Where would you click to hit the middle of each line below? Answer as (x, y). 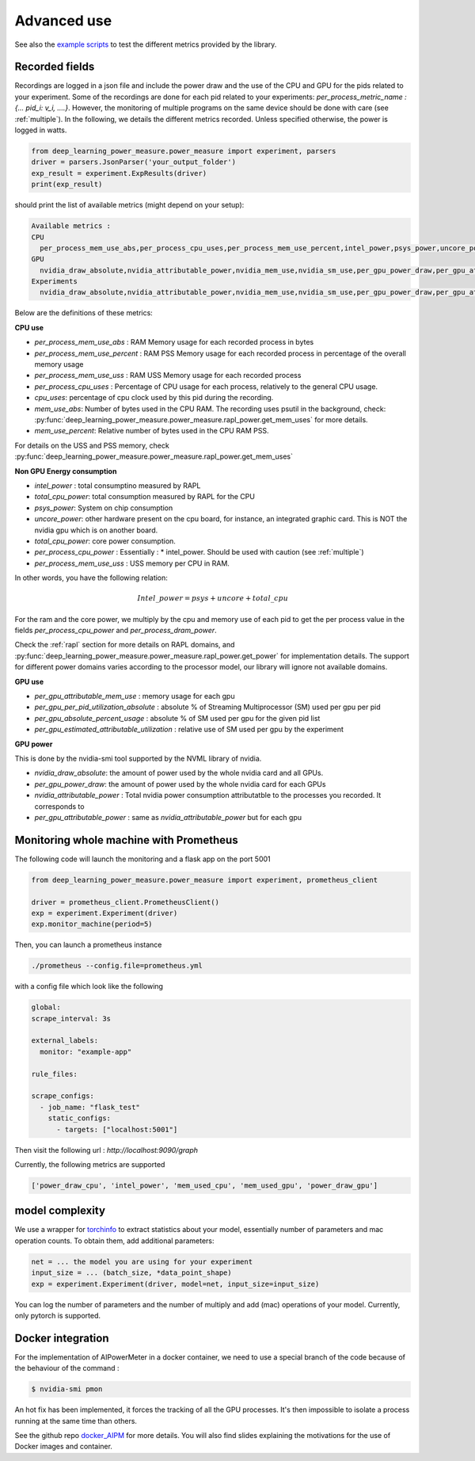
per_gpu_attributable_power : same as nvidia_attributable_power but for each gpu (168, 817)
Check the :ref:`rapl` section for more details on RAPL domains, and (125, 645)
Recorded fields (55, 67)
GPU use (29, 681)
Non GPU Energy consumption (66, 471)
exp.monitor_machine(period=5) (92, 924)
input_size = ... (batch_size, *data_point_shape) (132, 1273)
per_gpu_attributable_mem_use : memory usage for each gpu (135, 696)
